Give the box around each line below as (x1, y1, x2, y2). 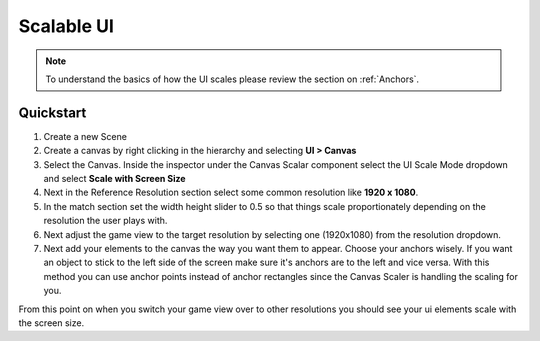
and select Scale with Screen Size (43, 173, 186, 185)
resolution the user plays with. (43, 215, 168, 227)
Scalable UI (18, 15, 115, 37)
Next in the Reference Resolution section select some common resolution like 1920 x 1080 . (43, 186, 419, 199)
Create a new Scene (43, 130, 127, 142)
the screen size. (18, 316, 85, 329)
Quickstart (18, 104, 87, 121)
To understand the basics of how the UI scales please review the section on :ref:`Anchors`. (45, 73, 420, 85)
